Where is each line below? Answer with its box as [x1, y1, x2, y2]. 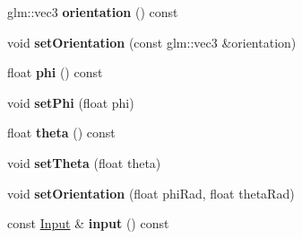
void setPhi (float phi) [7, 93, 134, 111]
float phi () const [7, 63, 103, 82]
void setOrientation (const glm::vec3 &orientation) [7, 32, 297, 51]
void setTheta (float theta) [7, 153, 161, 172]
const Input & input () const [7, 214, 169, 233]
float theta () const [7, 123, 116, 142]
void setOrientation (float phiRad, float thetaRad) [7, 183, 295, 202]
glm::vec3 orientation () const [7, 3, 178, 21]
